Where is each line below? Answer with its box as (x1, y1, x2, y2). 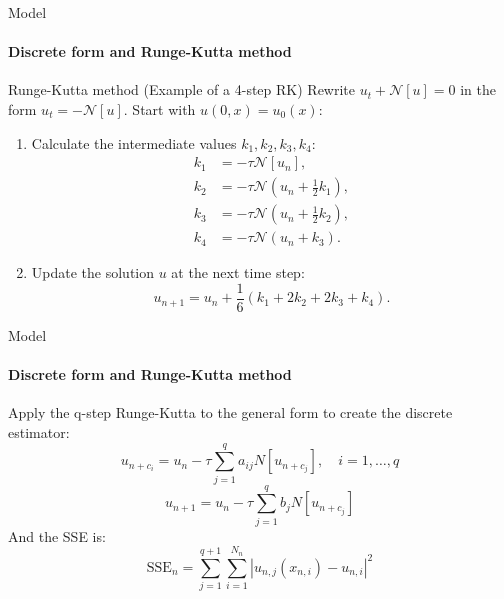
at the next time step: (171, 262, 305, 283)
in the (460, 79, 497, 100)
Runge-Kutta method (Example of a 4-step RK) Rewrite (8, 79, 355, 100)
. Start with (123, 98, 196, 119)
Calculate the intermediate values (31, 132, 237, 153)
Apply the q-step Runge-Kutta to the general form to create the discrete (8, 402, 453, 423)
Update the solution (31, 262, 155, 283)
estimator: (8, 421, 70, 442)
